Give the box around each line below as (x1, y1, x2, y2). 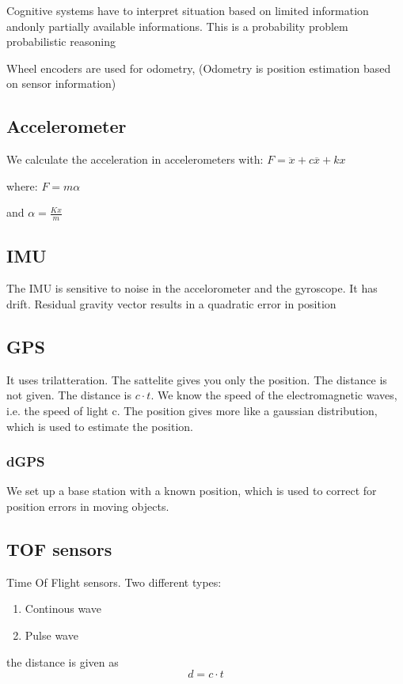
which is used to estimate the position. (6, 418, 193, 434)
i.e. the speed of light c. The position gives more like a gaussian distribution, (6, 402, 378, 418)
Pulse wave (25, 626, 78, 643)
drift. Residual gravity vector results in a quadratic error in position (6, 295, 336, 312)
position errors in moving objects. (6, 497, 169, 514)
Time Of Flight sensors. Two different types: (6, 573, 222, 590)
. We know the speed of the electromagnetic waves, (150, 387, 397, 403)
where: (6, 177, 38, 194)
